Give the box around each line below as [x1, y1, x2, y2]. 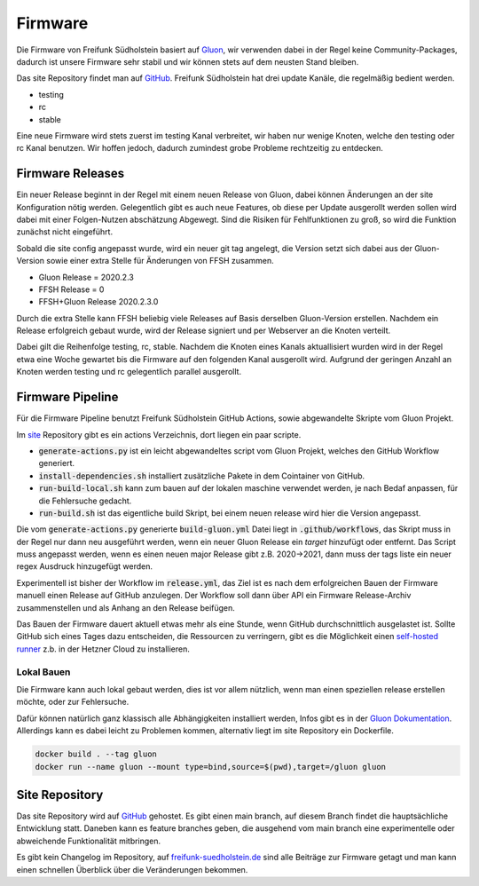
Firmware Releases [16, 166, 125, 181]
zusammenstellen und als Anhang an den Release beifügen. [16, 602, 235, 613]
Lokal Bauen [16, 666, 71, 678]
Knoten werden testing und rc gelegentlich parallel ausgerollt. [16, 367, 242, 377]
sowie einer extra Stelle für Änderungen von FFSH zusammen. [45, 256, 274, 266]
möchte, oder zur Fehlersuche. [16, 697, 130, 708]
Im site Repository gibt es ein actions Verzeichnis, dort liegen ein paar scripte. [16, 429, 302, 439]
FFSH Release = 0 [38, 284, 105, 295]
